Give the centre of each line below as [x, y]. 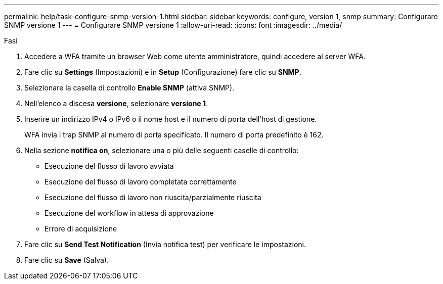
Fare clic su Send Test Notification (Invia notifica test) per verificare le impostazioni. [165, 244]
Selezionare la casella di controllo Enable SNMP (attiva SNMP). [129, 88]
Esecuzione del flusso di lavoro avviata [109, 166]
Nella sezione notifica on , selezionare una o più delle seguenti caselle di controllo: [162, 150]
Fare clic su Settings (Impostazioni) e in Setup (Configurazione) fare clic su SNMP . [163, 72]
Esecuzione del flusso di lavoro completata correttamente [141, 182]
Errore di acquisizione [81, 229]
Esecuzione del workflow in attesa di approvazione [129, 213]
